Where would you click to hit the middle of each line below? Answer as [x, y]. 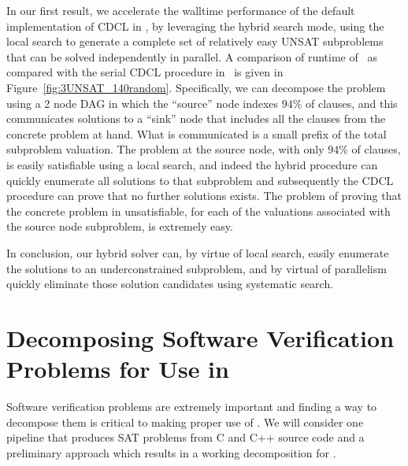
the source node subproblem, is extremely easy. [120, 226]
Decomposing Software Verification [200, 337]
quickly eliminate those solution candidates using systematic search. [170, 284]
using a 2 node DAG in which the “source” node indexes [143, 103]
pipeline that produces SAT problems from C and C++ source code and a [185, 437]
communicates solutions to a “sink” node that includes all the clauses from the [196, 118]
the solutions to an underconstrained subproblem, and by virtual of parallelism [197, 268]
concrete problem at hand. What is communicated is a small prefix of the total [197, 133]
